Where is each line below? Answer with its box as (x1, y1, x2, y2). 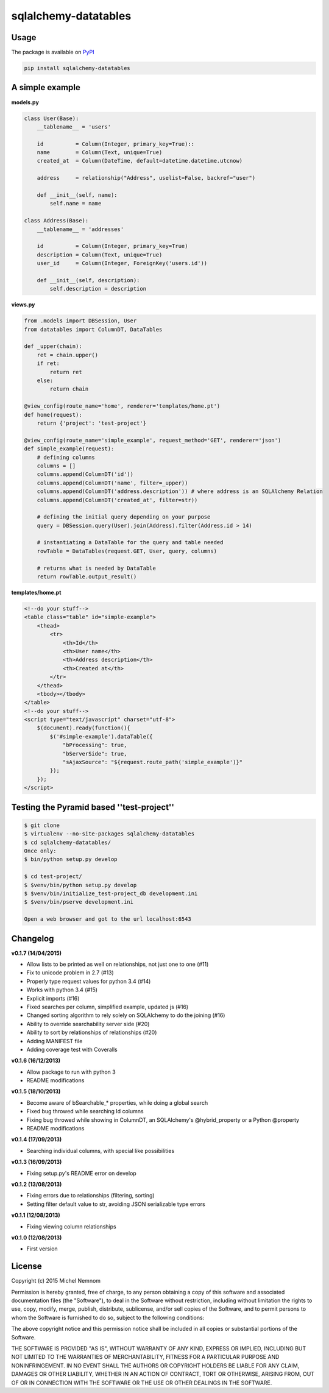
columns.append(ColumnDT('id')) (37, 471, 134, 478)
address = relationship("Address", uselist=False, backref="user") (37, 174, 256, 182)
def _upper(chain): (24, 343, 82, 350)
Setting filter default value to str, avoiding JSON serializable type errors (26, 1200, 205, 1208)
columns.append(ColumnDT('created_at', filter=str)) (37, 497, 198, 503)
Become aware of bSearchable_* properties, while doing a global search (26, 1099, 208, 1106)
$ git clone (24, 821, 60, 829)
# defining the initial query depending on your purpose (37, 514, 211, 520)
